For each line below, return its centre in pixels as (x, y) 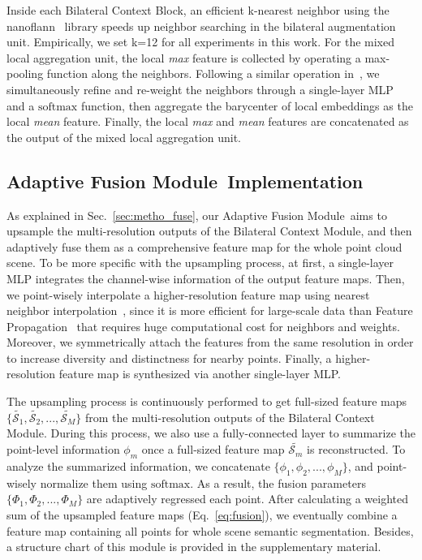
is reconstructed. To (356, 449)
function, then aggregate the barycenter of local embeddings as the (247, 105)
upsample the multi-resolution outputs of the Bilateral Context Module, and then (209, 231)
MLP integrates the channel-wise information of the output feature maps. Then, (206, 278)
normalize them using (94, 482)
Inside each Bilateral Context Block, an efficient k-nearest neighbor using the (198, 10)
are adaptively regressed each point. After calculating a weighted (247, 499)
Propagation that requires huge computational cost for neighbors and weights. (203, 326)
